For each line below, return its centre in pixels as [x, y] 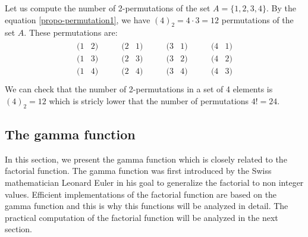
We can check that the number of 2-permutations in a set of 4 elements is [139, 89]
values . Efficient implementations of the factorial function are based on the [141, 194]
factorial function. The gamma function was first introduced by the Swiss [138, 171]
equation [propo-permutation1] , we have [78, 19]
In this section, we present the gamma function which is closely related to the [146, 159]
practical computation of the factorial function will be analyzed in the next [142, 217]
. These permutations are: [71, 32]
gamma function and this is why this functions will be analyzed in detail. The [147, 206]
